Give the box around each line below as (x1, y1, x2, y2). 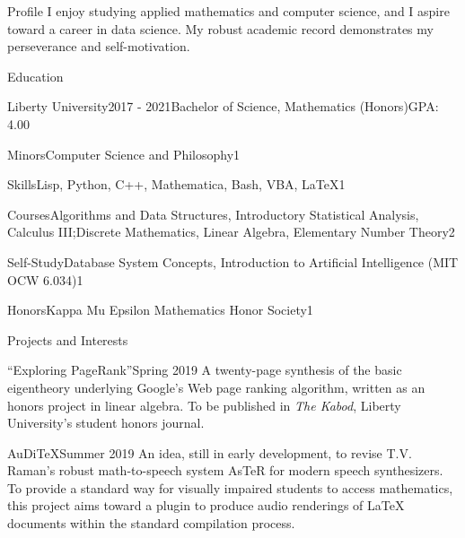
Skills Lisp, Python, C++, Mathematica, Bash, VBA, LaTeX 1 (7, 175, 346, 194)
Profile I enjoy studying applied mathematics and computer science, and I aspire (7, 2, 450, 20)
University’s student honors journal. (7, 413, 205, 432)
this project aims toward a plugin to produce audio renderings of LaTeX (7, 496, 405, 515)
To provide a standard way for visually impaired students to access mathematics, (7, 478, 453, 497)
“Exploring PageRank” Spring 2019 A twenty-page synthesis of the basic (7, 360, 402, 379)
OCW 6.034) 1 (7, 270, 83, 289)
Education (7, 66, 64, 85)
